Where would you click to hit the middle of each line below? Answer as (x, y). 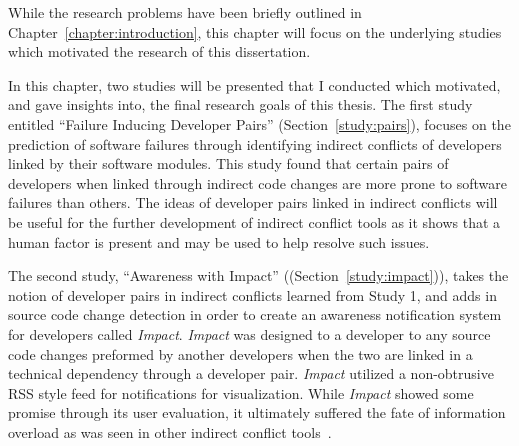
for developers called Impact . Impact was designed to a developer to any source (249, 333)
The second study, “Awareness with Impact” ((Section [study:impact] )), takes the (258, 275)
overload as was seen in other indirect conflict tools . (170, 431)
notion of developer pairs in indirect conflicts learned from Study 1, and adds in (252, 294)
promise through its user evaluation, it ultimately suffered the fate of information (257, 412)
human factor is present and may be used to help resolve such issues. (219, 241)
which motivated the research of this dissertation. (159, 51)
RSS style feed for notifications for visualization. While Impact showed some (241, 392)
